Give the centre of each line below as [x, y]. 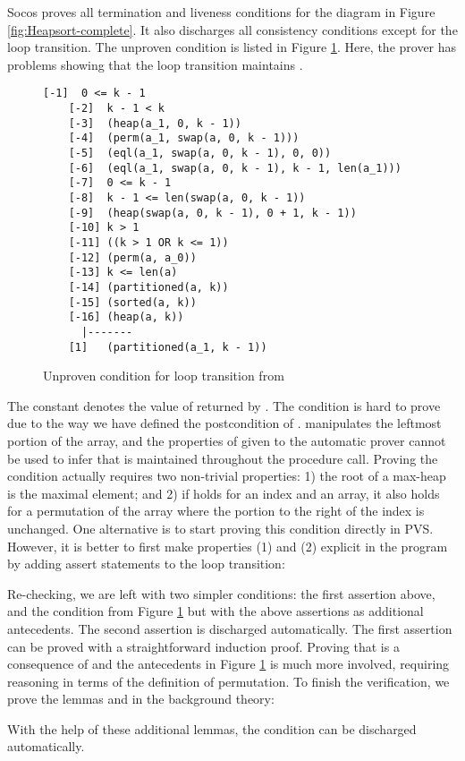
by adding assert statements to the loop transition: [146, 564]
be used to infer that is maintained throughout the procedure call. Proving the [223, 458]
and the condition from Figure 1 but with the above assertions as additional [216, 611]
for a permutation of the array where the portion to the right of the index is [216, 511]
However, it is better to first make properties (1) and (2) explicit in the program [228, 546]
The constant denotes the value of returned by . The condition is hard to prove [224, 405]
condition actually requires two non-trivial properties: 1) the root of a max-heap [227, 476]
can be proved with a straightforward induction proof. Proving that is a [203, 646]
